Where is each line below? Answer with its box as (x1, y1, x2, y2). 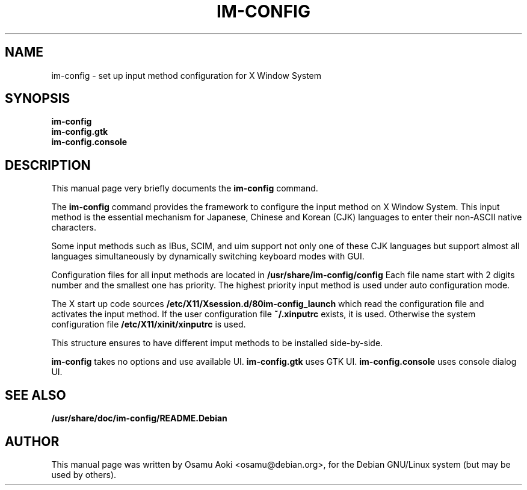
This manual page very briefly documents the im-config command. (51, 183, 318, 194)
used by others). (51, 469, 117, 480)
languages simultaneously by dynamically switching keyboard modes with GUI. (51, 251, 365, 262)
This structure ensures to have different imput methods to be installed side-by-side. (51, 338, 383, 349)
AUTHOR (5, 433, 60, 449)
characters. (51, 222, 96, 233)
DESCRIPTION (5, 157, 91, 173)
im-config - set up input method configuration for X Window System (51, 70, 322, 81)
